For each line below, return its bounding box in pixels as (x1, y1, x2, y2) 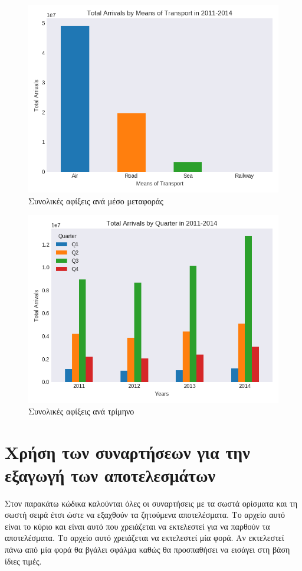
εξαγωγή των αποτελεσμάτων (5, 462, 215, 487)
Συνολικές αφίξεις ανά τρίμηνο (28, 404, 134, 417)
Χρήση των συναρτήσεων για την (5, 439, 250, 464)
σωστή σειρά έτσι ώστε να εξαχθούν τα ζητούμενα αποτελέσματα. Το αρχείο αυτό (5, 508, 285, 521)
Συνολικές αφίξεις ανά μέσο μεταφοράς (28, 194, 163, 207)
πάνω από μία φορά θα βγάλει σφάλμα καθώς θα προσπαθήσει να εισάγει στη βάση (5, 543, 290, 556)
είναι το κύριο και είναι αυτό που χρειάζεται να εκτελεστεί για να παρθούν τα (5, 520, 270, 532)
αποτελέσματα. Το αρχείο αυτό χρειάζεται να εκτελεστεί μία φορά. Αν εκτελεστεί (5, 531, 284, 544)
